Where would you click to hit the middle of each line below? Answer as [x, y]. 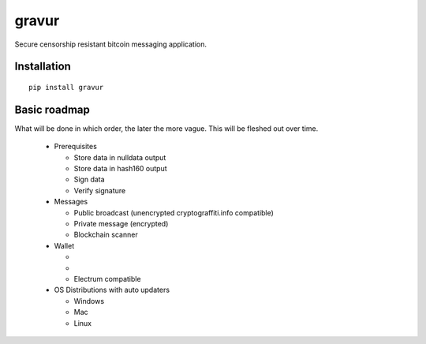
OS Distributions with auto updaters [112, 290]
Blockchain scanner [106, 235]
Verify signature [100, 190]
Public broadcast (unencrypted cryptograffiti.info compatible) [174, 212]
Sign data [90, 179]
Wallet [64, 245]
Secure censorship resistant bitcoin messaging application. [110, 44]
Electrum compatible [107, 279]
